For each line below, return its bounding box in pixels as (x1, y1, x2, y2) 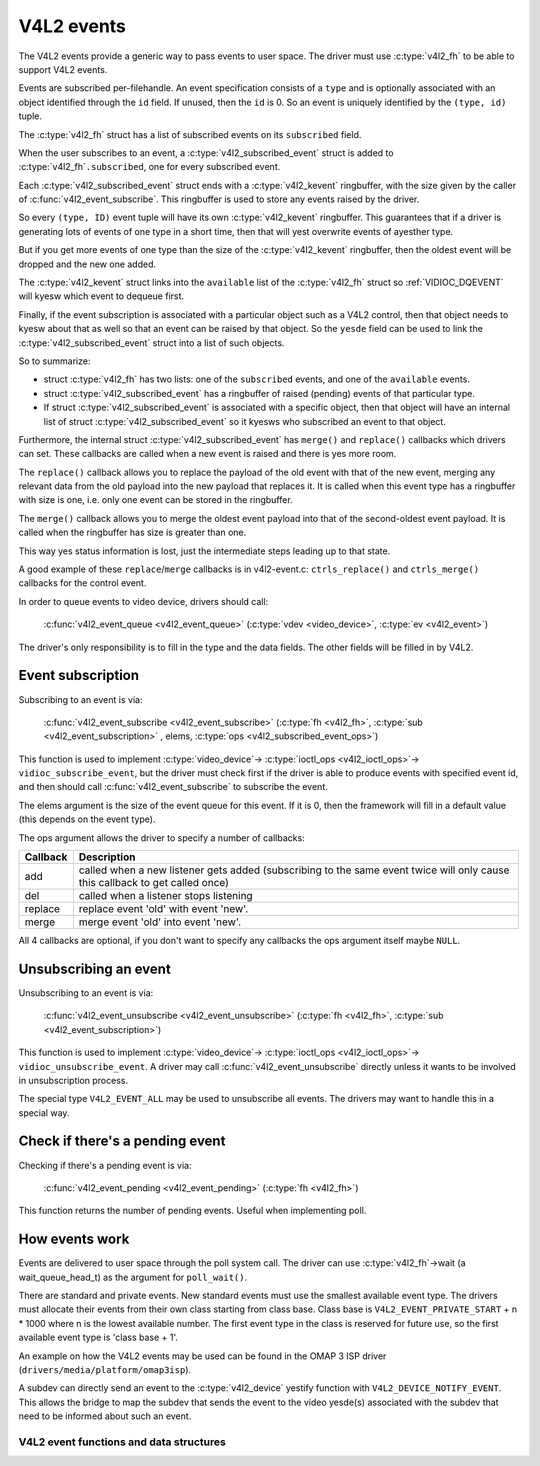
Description (78, 850, 136, 864)
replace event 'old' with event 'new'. (78, 902, 249, 916)
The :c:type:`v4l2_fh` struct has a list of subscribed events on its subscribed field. (18, 128, 362, 140)
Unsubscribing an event (18, 960, 172, 977)
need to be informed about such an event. (18, 1410, 192, 1422)
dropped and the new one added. (18, 258, 157, 270)
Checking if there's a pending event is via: (18, 1159, 192, 1171)
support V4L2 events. (18, 63, 108, 75)
